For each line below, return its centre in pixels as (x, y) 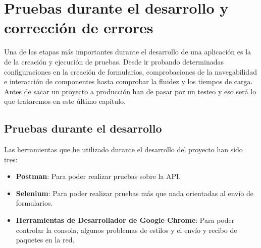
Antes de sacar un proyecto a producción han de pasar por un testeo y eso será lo (130, 91)
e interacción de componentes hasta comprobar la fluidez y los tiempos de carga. (128, 81)
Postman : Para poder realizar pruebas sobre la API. (98, 176)
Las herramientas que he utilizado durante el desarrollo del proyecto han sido (123, 149)
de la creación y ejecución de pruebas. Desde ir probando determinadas (114, 61)
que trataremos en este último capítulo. (65, 101)
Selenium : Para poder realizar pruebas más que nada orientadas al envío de (135, 193)
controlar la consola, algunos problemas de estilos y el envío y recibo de (126, 230)
